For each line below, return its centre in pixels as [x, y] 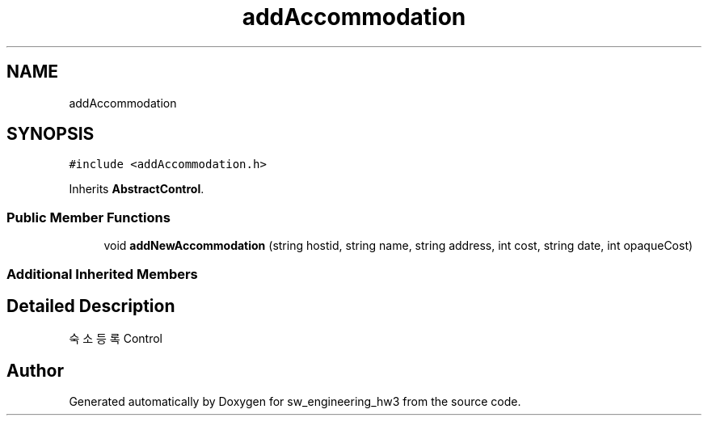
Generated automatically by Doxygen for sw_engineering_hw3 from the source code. [295, 402]
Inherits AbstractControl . [137, 189]
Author [35, 370]
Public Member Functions [88, 217]
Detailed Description [91, 306]
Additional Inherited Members [102, 274]
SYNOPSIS [51, 134]
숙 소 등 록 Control [116, 339]
